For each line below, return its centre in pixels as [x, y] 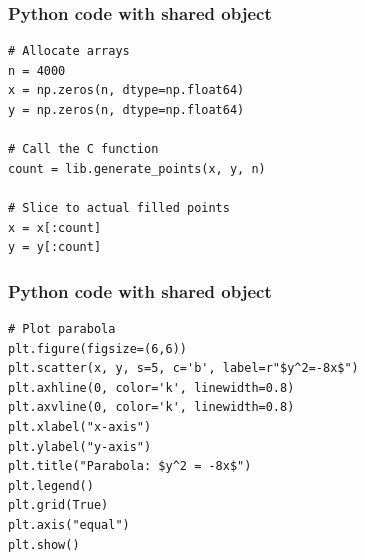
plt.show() [44, 544]
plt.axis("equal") [69, 524]
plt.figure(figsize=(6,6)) [97, 348]
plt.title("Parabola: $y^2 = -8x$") [130, 466]
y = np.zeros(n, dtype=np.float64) [126, 110]
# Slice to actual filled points [119, 207]
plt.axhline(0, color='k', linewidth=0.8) [151, 387]
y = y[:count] [55, 247]
